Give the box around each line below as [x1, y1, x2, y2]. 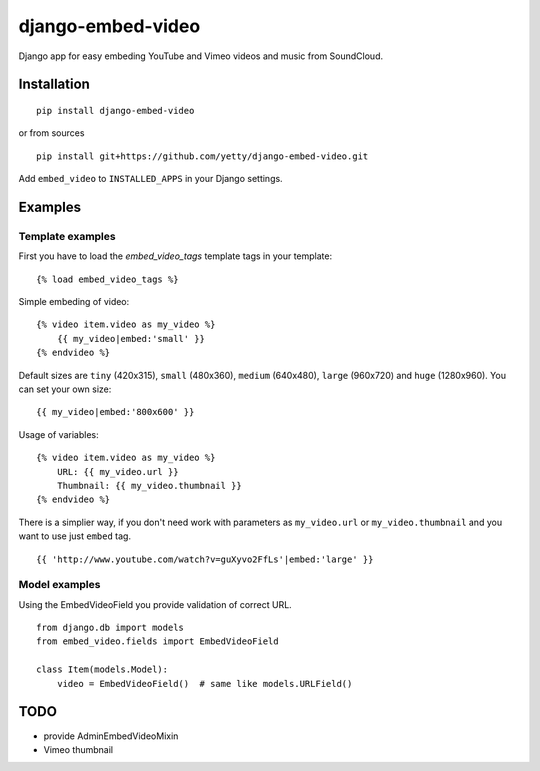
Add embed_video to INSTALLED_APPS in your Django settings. [18, 173, 284, 185]
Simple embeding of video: [18, 296, 130, 308]
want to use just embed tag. [18, 530, 132, 542]
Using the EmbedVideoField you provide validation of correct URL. [18, 598, 292, 610]
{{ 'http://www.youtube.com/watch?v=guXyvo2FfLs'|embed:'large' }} [36, 553, 374, 565]
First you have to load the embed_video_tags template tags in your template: [18, 250, 333, 262]
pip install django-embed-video [36, 105, 195, 116]
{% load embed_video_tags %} [36, 273, 179, 285]
